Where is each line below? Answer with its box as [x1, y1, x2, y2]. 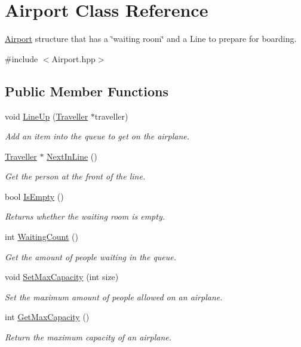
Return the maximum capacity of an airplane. [5, 331, 172, 343]
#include [5, 52, 38, 65]
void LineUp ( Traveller [5, 109, 88, 122]
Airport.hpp [51, 52, 96, 65]
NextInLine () [47, 150, 97, 162]
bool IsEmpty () [5, 190, 64, 202]
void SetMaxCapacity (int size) [5, 270, 119, 283]
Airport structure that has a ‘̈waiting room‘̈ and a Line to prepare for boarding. [5, 32, 297, 45]
